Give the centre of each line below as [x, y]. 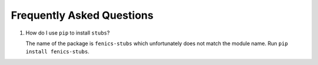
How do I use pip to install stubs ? [68, 33]
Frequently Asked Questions [82, 15]
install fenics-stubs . [57, 52]
